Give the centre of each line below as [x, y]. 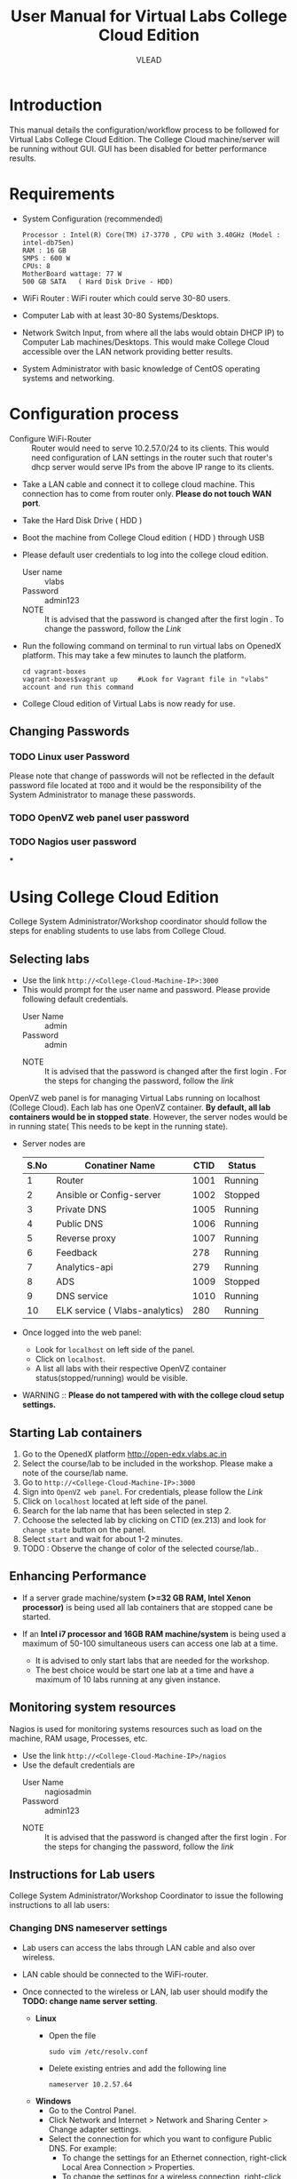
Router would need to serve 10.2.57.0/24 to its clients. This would [150, 448]
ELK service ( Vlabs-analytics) [120, 1311]
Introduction [56, 105]
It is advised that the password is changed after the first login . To [164, 619]
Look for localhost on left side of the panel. [115, 1350]
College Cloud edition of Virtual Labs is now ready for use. [129, 703]
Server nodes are [54, 1144]
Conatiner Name [120, 1166]
